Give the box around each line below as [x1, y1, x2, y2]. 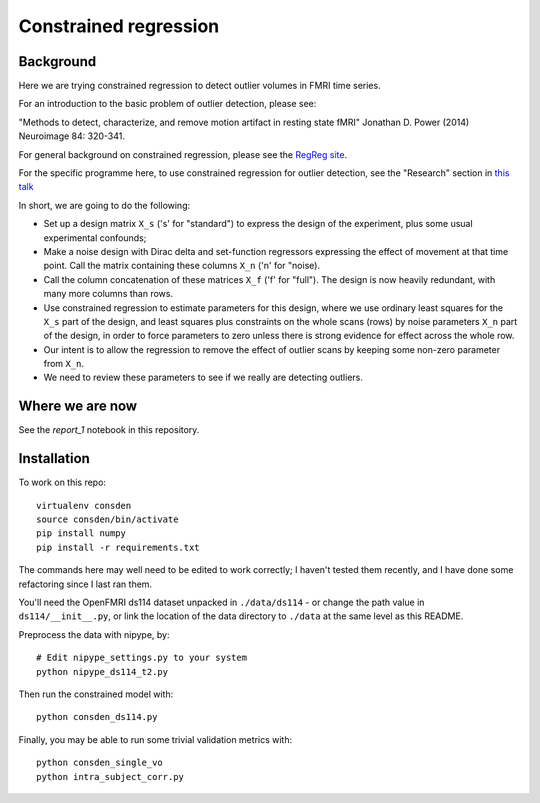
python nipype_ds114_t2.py [36, 666, 169, 677]
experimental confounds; [43, 231, 147, 244]
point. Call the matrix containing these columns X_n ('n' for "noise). [43, 260, 320, 272]
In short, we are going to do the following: [18, 199, 191, 211]
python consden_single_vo [36, 757, 164, 769]
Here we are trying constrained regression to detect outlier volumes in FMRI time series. [18, 80, 381, 92]
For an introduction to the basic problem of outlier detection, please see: [18, 98, 317, 110]
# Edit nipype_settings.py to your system [36, 652, 248, 664]
